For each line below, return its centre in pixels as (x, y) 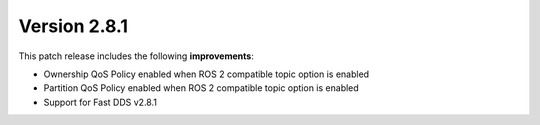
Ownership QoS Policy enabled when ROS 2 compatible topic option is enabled (206, 74)
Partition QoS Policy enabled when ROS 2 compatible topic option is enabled (201, 88)
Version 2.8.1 (73, 26)
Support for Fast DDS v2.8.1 (100, 102)
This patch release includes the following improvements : (136, 56)
